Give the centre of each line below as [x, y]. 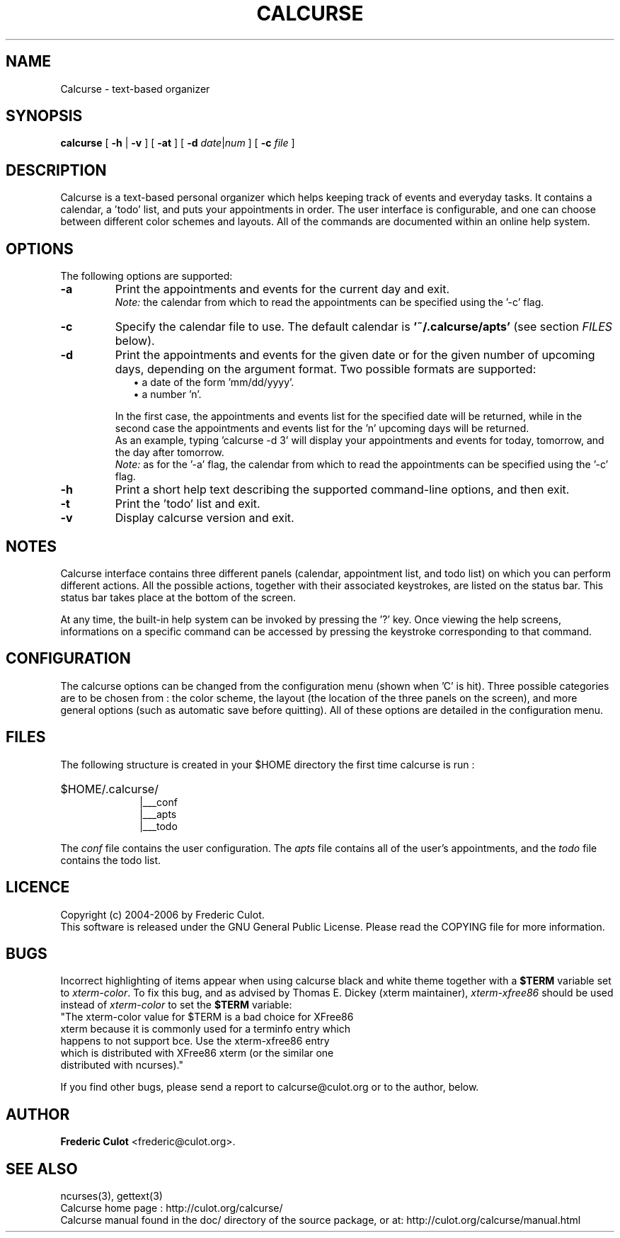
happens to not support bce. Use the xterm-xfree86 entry [195, 1041]
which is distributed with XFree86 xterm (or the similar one [197, 1053]
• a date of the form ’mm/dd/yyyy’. [214, 382]
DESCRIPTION [56, 170]
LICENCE [38, 887]
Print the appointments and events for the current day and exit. [282, 289]
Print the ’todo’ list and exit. [188, 504]
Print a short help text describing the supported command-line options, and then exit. [342, 490]
